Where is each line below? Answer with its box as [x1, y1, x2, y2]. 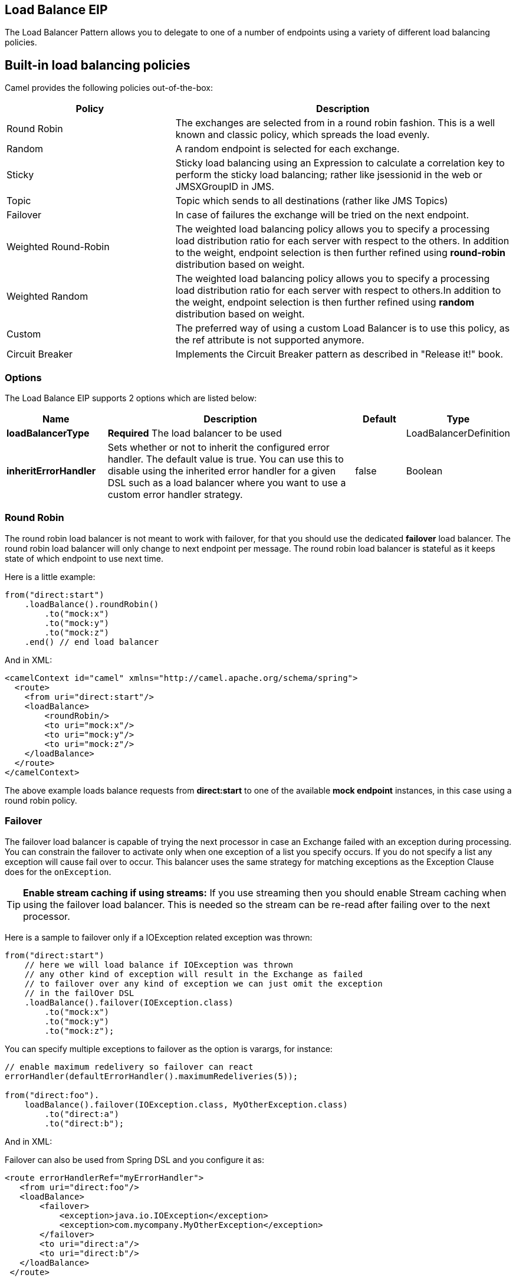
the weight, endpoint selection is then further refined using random [175, 296, 475, 309]
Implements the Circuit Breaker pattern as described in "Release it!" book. [175, 348, 504, 361]
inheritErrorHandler [6, 465, 96, 477]
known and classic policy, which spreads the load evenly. [175, 129, 430, 141]
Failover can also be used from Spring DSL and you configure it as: [5, 1154, 265, 1165]
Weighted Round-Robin [6, 241, 110, 253]
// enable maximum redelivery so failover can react [5, 1062, 254, 1072]
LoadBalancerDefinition [406, 427, 510, 440]
